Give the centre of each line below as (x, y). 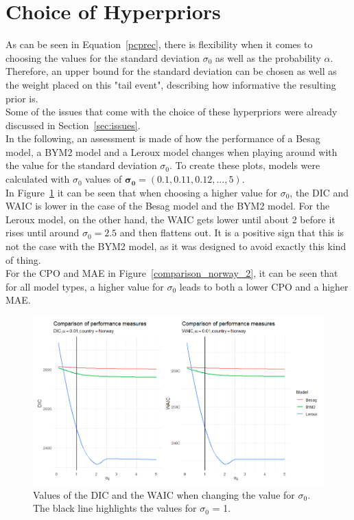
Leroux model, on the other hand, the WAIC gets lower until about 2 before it (170, 219)
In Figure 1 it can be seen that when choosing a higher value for (141, 192)
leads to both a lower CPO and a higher (264, 286)
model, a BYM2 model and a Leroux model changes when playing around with (172, 151)
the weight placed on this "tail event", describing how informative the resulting (171, 84)
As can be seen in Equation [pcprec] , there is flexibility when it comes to (159, 44)
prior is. (22, 98)
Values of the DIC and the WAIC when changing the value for (164, 494)
